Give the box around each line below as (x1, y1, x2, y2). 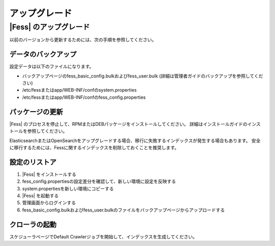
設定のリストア (9, 158, 57, 167)
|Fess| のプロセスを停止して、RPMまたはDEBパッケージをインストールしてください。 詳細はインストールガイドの (9, 121, 248, 127)
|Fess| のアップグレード (9, 22, 90, 32)
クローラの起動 (9, 220, 57, 229)
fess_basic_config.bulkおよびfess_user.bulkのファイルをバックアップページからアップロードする (22, 207, 225, 213)
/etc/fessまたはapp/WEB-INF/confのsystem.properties (22, 87, 137, 93)
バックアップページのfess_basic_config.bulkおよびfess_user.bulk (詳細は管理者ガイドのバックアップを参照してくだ (22, 73, 263, 79)
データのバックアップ (9, 50, 76, 59)
